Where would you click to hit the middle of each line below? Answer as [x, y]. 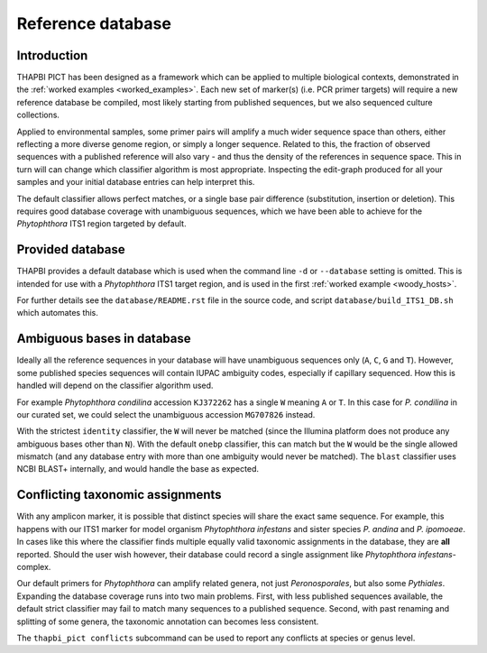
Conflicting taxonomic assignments [119, 495]
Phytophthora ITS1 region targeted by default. [101, 224]
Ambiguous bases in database [104, 339]
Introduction [52, 55]
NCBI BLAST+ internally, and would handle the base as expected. [138, 469]
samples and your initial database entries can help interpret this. [136, 182]
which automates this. [58, 313]
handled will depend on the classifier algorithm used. [115, 386]
